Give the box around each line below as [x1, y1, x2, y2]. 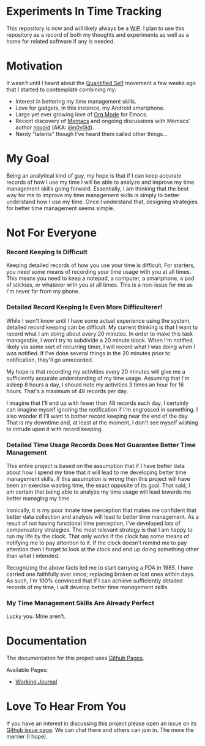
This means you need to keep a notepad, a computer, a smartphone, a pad [6, 274, 195, 282]
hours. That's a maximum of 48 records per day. [6, 387, 129, 394]
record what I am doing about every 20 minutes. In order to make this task [6, 330, 193, 337]
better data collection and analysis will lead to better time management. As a [6, 513, 199, 520]
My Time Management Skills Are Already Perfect [6, 598, 155, 607]
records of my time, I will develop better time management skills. [6, 583, 170, 590]
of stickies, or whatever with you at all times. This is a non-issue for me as [6, 281, 193, 288]
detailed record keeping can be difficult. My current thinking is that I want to [6, 323, 198, 331]
